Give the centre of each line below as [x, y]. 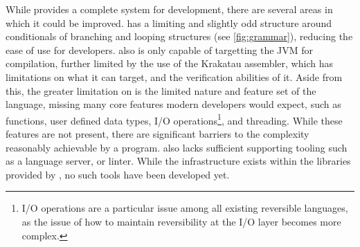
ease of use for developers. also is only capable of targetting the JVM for [160, 49]
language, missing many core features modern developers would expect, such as [173, 104]
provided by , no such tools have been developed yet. [118, 174]
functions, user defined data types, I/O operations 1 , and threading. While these [174, 119]
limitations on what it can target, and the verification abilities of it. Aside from [174, 76]
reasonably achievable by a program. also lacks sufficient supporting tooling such [177, 147]
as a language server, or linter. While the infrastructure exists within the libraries [178, 161]
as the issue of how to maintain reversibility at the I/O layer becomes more [181, 221]
